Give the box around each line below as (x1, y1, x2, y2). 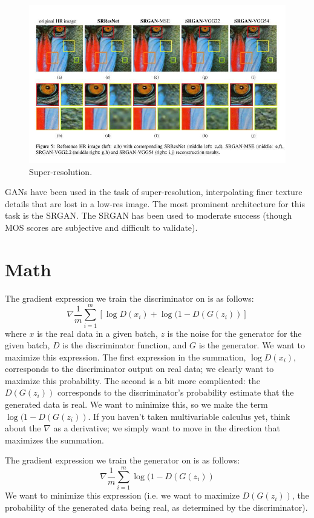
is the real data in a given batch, (37, 327, 158, 339)
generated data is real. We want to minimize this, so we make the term (5, 398, 268, 411)
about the (5, 422, 41, 434)
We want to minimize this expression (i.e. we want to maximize (5, 489, 240, 502)
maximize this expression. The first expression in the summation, (5, 350, 246, 363)
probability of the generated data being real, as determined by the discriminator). (5, 500, 308, 513)
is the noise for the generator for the (167, 327, 302, 339)
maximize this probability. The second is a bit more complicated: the (5, 374, 260, 387)
